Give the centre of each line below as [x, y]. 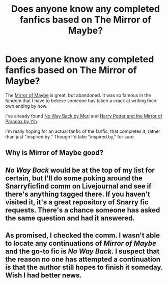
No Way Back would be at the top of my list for [80, 170]
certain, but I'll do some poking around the [74, 178]
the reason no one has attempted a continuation [83, 259]
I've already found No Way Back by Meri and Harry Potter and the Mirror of [84, 116]
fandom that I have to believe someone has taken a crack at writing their [81, 101]
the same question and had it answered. [70, 218]
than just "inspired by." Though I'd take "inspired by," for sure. [70, 136]
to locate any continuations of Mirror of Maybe [81, 243]
